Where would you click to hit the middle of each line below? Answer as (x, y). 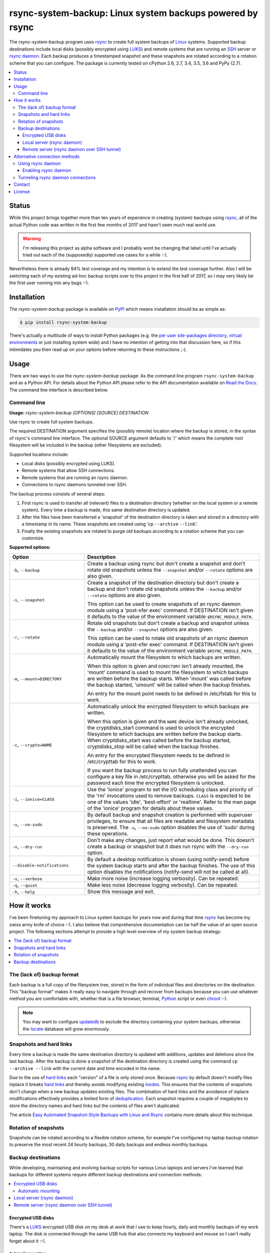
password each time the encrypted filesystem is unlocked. (156, 783)
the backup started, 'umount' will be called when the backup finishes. (169, 685)
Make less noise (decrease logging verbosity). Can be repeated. (163, 885)
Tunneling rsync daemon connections (57, 177)
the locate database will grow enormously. (66, 1029)
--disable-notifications (40, 865)
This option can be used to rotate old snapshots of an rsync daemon (168, 638)
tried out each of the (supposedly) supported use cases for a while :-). (95, 255)
